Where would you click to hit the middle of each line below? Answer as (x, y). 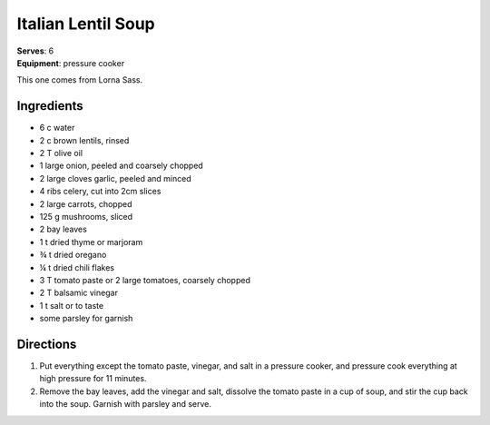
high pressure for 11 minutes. (93, 379)
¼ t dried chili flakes (77, 267)
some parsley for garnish (86, 319)
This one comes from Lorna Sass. (80, 80)
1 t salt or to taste (72, 305)
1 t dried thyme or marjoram (91, 242)
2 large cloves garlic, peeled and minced (115, 178)
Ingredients (50, 106)
